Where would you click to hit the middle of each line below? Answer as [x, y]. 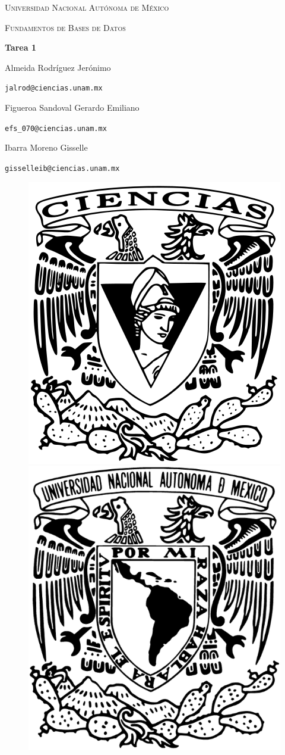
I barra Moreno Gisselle [46, 147]
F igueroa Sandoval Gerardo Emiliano [72, 107]
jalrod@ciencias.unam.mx [54, 88]
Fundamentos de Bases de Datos [65, 27]
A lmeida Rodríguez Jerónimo [58, 67]
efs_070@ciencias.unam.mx [56, 128]
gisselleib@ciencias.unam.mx [62, 168]
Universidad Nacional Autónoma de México [87, 7]
